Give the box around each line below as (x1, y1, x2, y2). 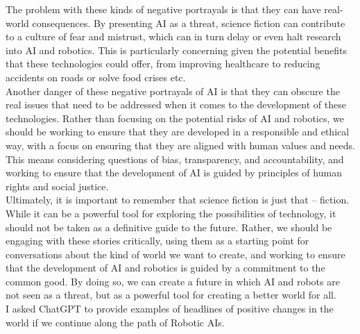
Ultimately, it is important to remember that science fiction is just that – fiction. (6, 192, 350, 207)
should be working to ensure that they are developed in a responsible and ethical (6, 124, 350, 139)
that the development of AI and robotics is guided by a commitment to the (6, 260, 325, 275)
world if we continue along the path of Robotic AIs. (6, 315, 225, 329)
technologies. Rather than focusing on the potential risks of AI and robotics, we (6, 110, 344, 125)
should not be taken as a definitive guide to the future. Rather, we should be (6, 219, 332, 234)
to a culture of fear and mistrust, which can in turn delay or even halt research (6, 29, 341, 44)
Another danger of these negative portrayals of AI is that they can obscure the (6, 83, 340, 98)
